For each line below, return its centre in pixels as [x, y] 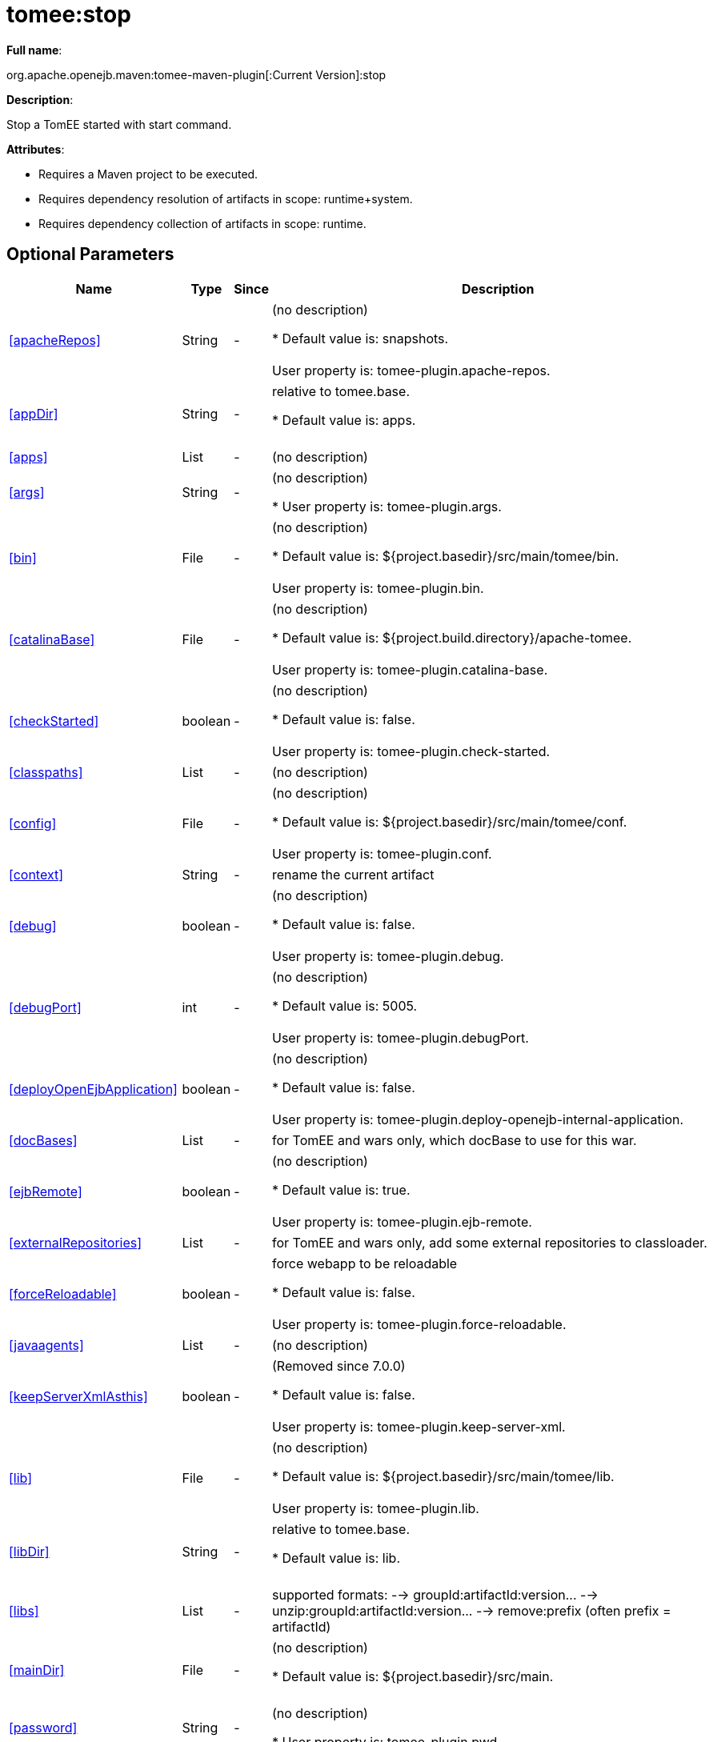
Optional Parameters [90, 254]
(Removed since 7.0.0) [338, 1366]
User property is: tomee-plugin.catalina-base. [410, 669]
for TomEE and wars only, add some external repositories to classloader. [489, 1242]
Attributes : [36, 149]
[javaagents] [46, 1345]
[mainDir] [37, 1670]
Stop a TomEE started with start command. [119, 124]
